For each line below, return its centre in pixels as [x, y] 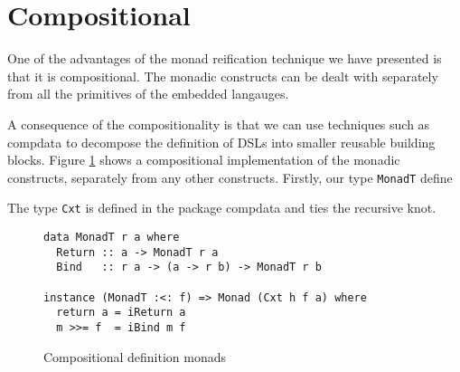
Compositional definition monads [135, 356]
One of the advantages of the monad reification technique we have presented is [225, 58]
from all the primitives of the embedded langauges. [148, 94]
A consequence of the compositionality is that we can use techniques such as [219, 124]
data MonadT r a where [112, 237]
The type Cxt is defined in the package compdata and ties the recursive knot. [222, 208]
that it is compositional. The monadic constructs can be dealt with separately [223, 76]
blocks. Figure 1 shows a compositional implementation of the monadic [204, 160]
